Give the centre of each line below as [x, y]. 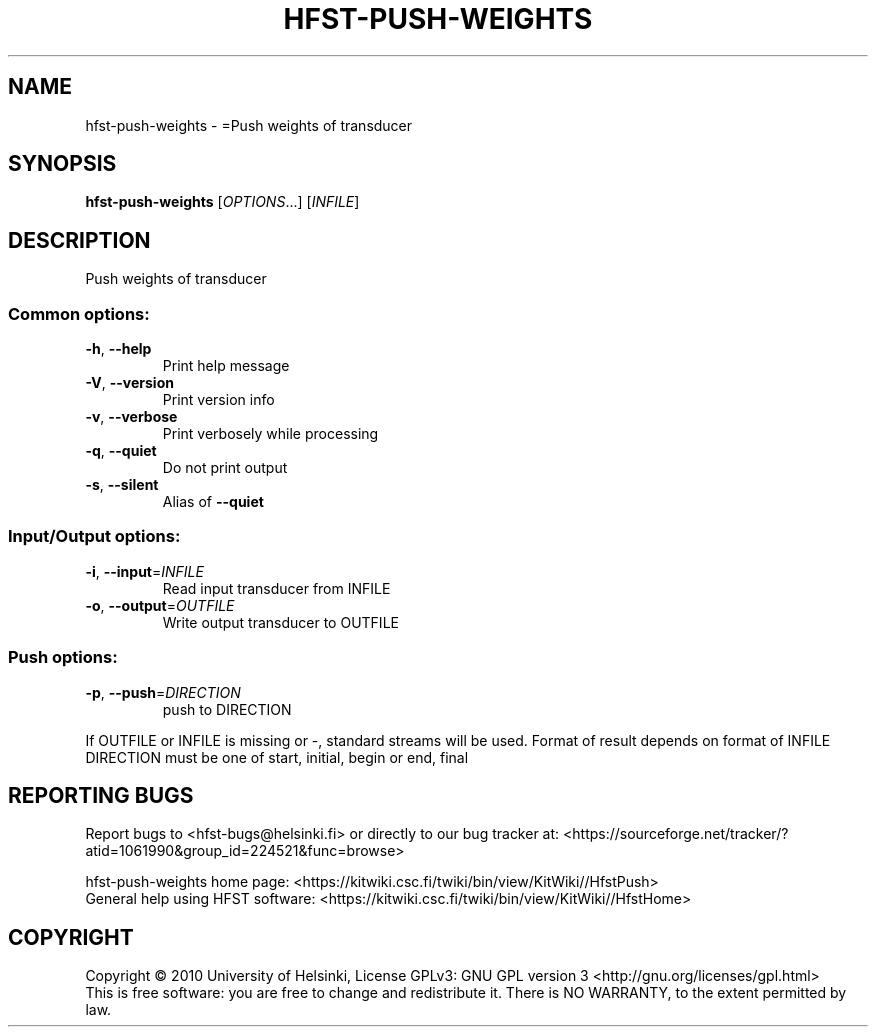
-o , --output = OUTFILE [160, 605]
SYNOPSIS [62, 164]
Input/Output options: [94, 536]
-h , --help [118, 349]
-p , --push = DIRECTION [163, 692]
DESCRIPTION [79, 240]
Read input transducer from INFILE [276, 588]
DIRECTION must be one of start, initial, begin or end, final [277, 757]
